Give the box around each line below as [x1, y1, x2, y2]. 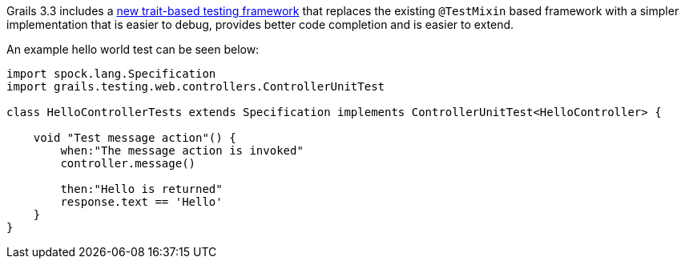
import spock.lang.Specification [6, 67, 216, 80]
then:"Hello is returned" [60, 183, 223, 195]
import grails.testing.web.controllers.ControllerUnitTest [6, 80, 385, 93]
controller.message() [60, 157, 196, 170]
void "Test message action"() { [33, 131, 236, 144]
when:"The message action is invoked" [60, 144, 304, 157]
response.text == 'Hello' [60, 195, 223, 208]
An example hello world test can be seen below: [6, 42, 260, 56]
